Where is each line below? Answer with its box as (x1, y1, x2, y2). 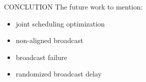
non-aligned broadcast (15, 35, 83, 45)
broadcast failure (15, 51, 67, 62)
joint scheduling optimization (15, 18, 105, 28)
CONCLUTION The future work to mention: (4, 1, 143, 11)
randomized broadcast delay (15, 68, 102, 79)
